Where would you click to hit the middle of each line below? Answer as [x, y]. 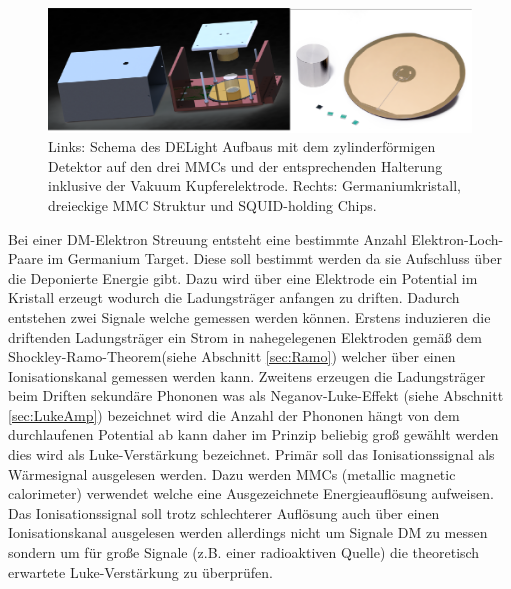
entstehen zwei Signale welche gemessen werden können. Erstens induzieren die [249, 316]
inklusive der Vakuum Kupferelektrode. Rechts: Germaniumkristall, [254, 185]
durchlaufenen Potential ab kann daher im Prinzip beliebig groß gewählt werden [253, 434]
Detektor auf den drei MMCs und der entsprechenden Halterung [245, 165]
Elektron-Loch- [457, 238]
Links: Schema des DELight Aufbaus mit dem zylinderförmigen [242, 146]
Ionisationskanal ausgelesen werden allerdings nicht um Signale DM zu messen [248, 532]
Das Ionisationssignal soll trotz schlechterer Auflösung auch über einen [224, 512]
